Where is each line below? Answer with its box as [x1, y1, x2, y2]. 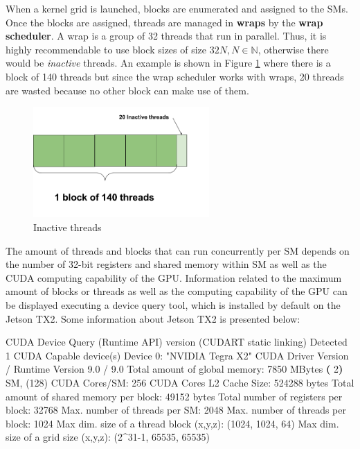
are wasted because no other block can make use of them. [6, 83, 249, 97]
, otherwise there [258, 42, 329, 56]
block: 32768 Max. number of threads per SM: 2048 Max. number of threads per [6, 403, 346, 417]
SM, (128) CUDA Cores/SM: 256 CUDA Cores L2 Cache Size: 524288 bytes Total [6, 375, 354, 389]
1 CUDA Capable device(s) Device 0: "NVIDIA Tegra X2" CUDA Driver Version [6, 348, 349, 362]
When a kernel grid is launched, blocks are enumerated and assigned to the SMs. [6, 1, 348, 15]
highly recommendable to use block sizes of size [6, 42, 207, 56]
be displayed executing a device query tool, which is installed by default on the [6, 297, 341, 312]
